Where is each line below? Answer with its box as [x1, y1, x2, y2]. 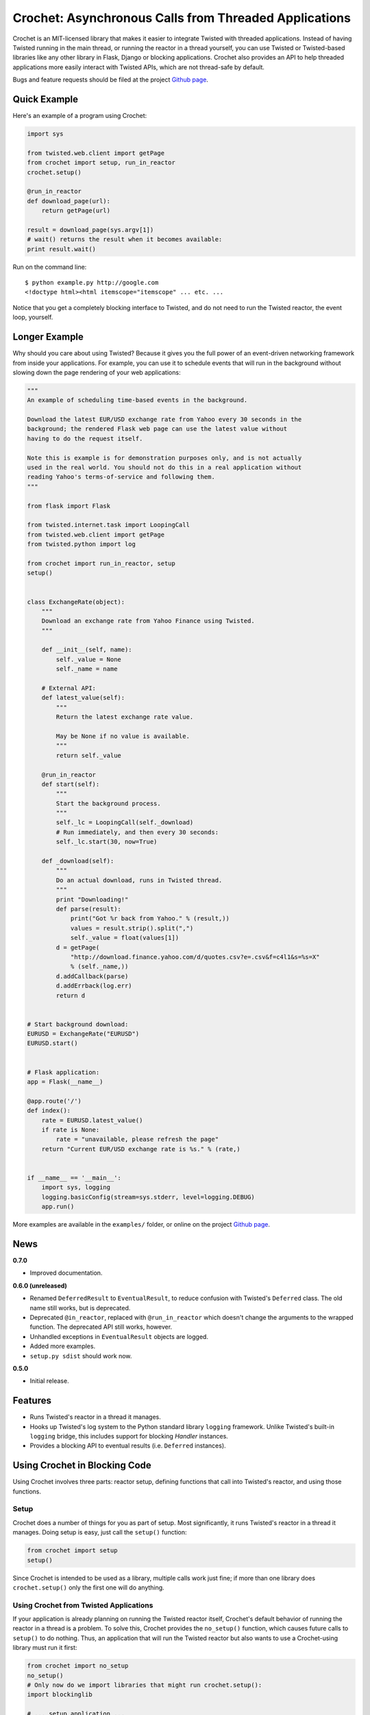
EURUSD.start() [27, 1039, 78, 1048]
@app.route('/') [27, 1097, 82, 1104]
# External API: [41, 685, 96, 692]
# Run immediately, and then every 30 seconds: [56, 828, 219, 836]
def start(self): [41, 780, 100, 788]
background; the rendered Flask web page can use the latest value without [27, 425, 288, 433]
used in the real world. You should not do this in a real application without [27, 464, 302, 471]
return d [56, 991, 86, 1000]
